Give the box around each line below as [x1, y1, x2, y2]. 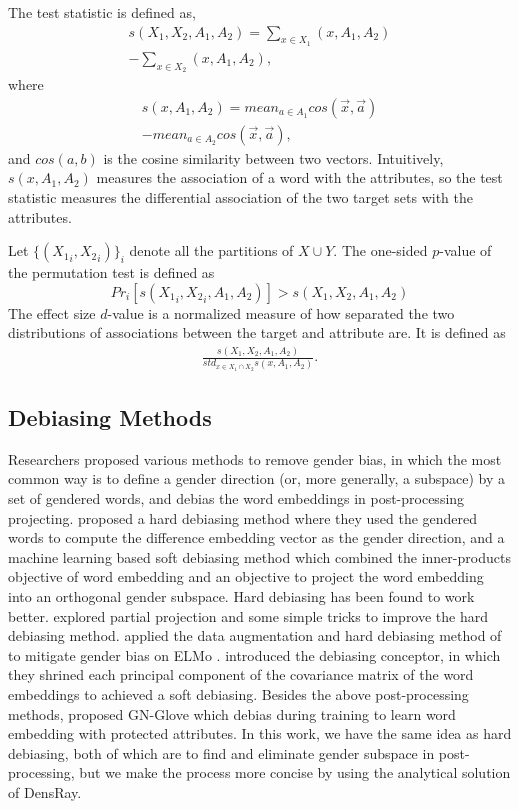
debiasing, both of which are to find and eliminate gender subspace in [8, 742, 435, 763]
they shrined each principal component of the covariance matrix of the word [8, 664, 474, 685]
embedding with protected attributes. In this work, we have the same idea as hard [8, 723, 512, 744]
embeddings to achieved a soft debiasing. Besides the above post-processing [8, 683, 469, 704]
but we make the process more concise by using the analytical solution [79, 762, 511, 783]
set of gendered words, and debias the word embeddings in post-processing [8, 487, 465, 508]
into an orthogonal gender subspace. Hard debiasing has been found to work [8, 585, 475, 606]
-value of [439, 240, 492, 261]
